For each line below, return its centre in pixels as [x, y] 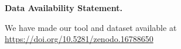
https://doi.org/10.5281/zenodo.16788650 [79, 39]
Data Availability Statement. [64, 8]
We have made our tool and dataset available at [91, 27]
